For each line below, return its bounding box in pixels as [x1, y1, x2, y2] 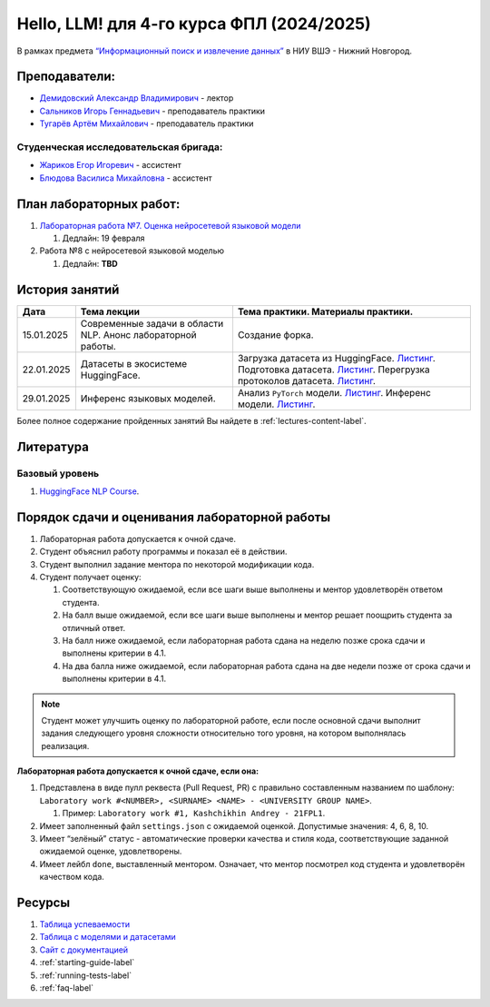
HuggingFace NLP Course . [39, 486, 140, 497]
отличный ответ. [62, 622, 126, 633]
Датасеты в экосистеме [80, 357, 188, 370]
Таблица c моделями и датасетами [39, 932, 176, 943]
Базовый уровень [16, 467, 100, 479]
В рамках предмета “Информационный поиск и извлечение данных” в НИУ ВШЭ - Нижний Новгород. [16, 45, 413, 56]
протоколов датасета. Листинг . [237, 374, 377, 387]
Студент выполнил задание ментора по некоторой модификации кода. [39, 558, 315, 569]
